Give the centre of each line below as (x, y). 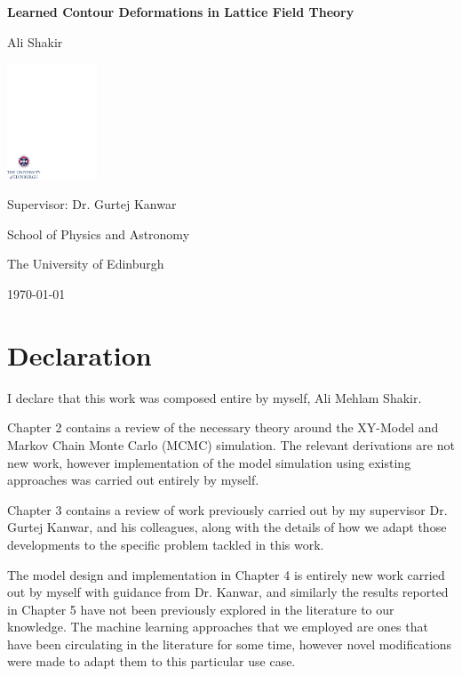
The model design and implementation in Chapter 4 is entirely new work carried (226, 574)
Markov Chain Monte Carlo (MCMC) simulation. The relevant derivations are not (231, 444)
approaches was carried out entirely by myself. (133, 480)
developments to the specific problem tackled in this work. (166, 544)
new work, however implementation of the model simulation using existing (209, 462)
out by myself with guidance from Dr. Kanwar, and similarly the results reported (228, 592)
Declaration (80, 354)
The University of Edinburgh (86, 264)
